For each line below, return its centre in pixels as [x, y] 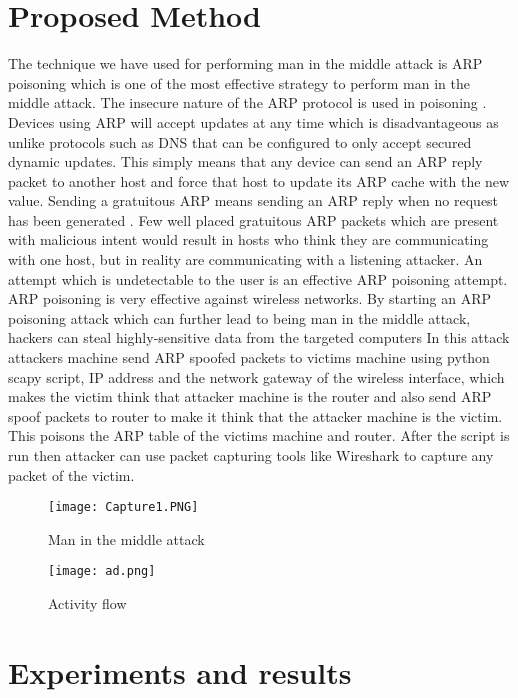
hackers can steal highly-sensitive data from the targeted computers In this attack [259, 337]
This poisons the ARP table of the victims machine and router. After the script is [259, 435]
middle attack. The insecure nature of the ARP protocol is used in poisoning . [247, 102]
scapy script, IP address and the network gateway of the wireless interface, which [256, 376]
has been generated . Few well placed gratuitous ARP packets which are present [253, 219]
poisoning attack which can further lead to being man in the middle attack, [239, 317]
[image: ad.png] [102, 571]
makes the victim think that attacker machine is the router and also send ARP [250, 396]
